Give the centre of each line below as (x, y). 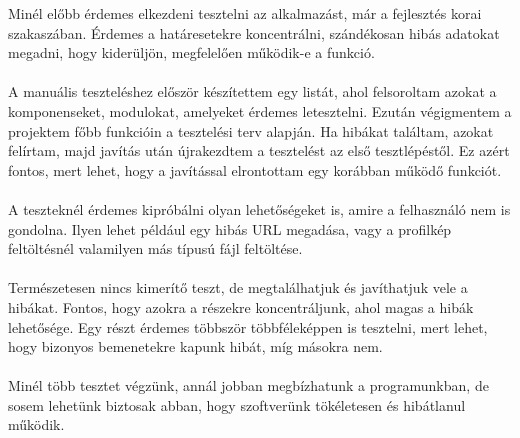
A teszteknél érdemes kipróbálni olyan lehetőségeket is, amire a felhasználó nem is (259, 208)
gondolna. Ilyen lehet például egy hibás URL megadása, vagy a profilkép (230, 228)
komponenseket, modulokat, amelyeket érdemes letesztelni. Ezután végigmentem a (260, 110)
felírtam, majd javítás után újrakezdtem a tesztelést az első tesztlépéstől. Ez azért (259, 150)
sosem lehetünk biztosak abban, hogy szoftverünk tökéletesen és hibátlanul (237, 404)
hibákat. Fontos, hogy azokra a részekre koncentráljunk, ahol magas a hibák (241, 306)
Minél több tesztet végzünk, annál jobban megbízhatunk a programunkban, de (248, 385)
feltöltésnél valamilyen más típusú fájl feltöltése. (155, 248)
